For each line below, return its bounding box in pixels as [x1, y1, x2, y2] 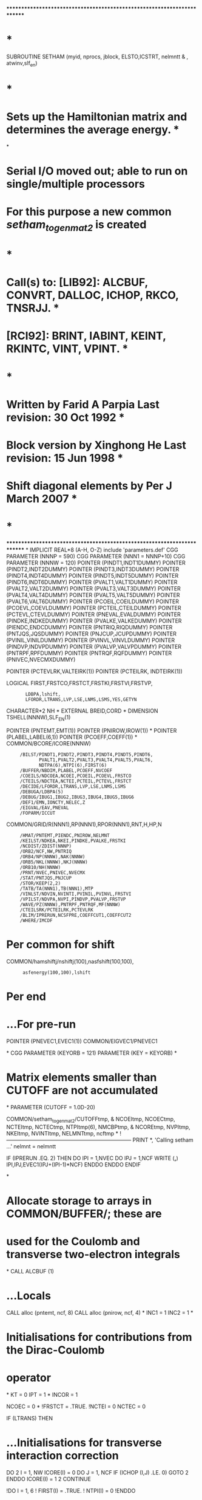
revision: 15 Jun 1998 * [6, 451, 124, 465]
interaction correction [6, 1449, 120, 1463]
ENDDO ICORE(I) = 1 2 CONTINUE [6, 1475, 91, 1482]
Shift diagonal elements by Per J [6, 479, 173, 493]
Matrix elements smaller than [6, 1070, 157, 1084]
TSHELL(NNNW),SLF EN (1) [6, 714, 71, 722]
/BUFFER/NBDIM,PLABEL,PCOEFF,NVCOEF [19, 767, 113, 773]
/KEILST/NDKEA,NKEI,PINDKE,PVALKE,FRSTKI [19, 838, 126, 844]
